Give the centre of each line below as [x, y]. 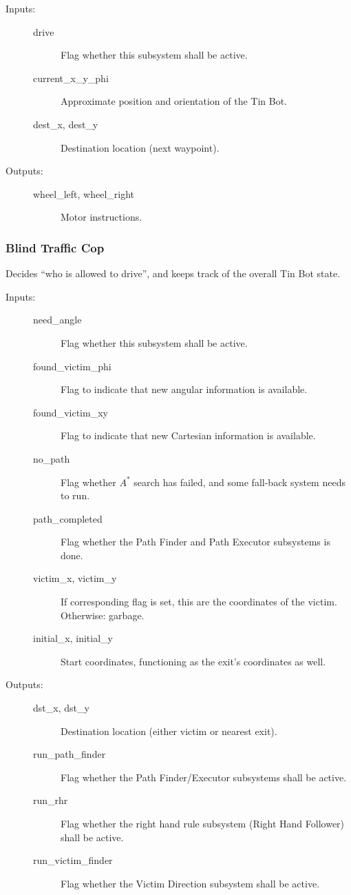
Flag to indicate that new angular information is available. [184, 389]
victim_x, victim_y [75, 578]
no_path [52, 458]
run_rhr [51, 800]
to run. [75, 495]
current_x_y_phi [71, 78]
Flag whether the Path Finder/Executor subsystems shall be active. [204, 777]
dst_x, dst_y [61, 708]
